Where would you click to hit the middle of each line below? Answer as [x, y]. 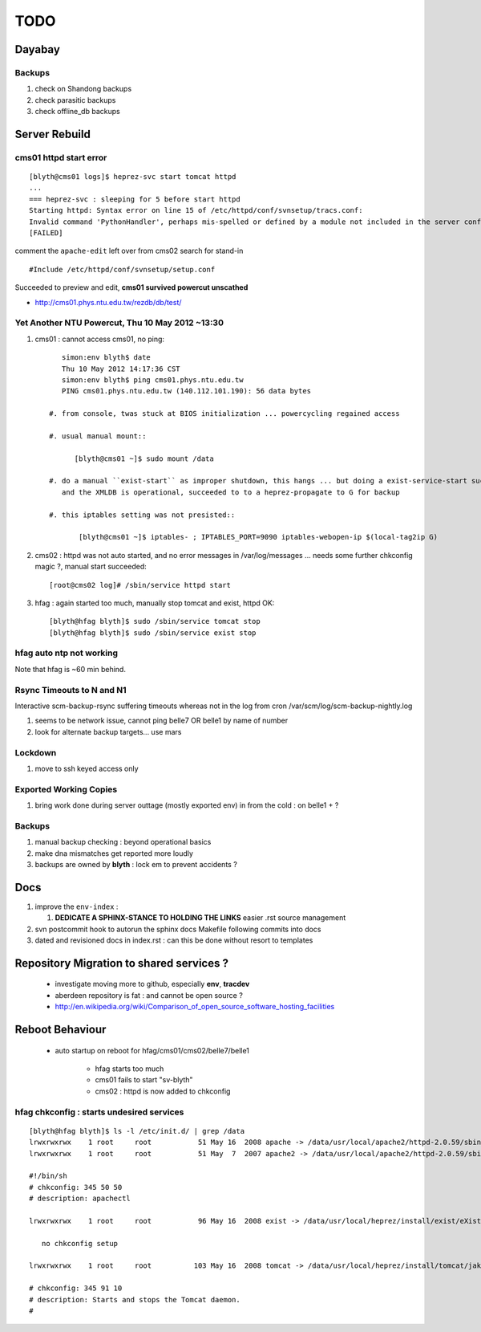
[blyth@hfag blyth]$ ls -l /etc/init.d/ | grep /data [137, 1131]
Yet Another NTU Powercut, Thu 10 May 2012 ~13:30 [119, 323]
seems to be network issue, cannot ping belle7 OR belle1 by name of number [162, 721]
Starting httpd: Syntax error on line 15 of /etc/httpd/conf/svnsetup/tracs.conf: [196, 210]
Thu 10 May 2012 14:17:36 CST [121, 369]
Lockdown [36, 752]
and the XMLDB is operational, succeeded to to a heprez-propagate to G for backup [230, 492]
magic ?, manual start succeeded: [91, 567]
